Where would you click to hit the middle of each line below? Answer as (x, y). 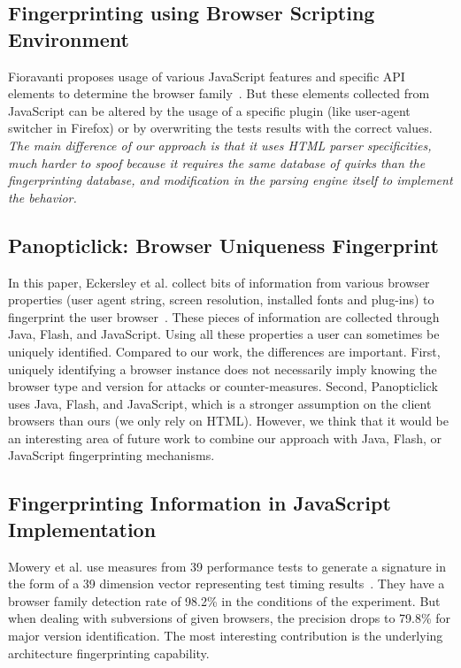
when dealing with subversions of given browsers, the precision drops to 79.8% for (230, 618)
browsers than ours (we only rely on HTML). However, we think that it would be (228, 421)
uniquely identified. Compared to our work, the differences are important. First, (224, 351)
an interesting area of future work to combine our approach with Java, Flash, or (225, 438)
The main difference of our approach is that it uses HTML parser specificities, (220, 145)
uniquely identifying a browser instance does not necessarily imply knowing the (223, 369)
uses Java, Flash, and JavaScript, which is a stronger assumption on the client (220, 403)
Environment (69, 38)
